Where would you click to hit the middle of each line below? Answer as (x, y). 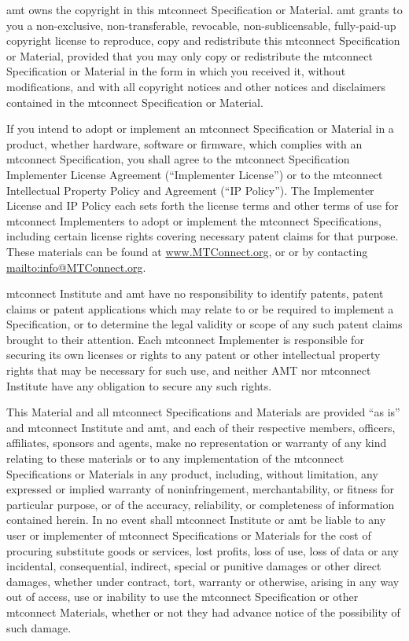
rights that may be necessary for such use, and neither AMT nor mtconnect (189, 370)
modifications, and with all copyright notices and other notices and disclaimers (196, 86)
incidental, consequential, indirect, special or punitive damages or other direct (194, 566)
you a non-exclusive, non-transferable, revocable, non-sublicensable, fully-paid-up (201, 25)
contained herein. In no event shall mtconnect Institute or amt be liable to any (196, 520)
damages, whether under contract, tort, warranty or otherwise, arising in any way (203, 581)
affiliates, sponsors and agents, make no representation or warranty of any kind (197, 443)
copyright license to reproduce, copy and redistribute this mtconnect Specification (203, 40)
